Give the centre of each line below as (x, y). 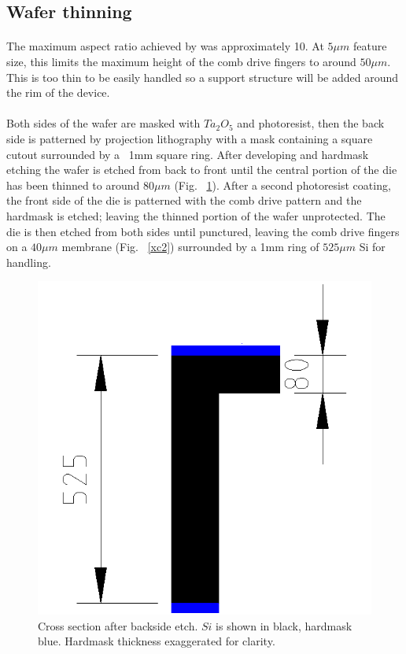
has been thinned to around (73, 185)
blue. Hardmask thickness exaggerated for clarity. (157, 641)
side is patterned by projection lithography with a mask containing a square (190, 138)
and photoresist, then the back (311, 123)
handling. (29, 262)
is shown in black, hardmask (284, 625)
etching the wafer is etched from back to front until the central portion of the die (202, 170)
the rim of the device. (58, 92)
